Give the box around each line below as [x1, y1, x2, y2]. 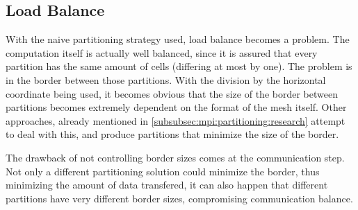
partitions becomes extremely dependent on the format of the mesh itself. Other [6, 100, 347, 114]
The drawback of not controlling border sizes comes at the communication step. [6, 150, 345, 164]
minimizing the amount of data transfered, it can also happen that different [6, 177, 328, 192]
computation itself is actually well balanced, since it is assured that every [6, 45, 318, 60]
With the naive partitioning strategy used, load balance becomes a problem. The [6, 32, 350, 46]
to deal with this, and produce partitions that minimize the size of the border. [6, 127, 339, 141]
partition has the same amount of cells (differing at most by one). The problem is [6, 59, 352, 73]
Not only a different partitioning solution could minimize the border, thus [6, 164, 320, 178]
